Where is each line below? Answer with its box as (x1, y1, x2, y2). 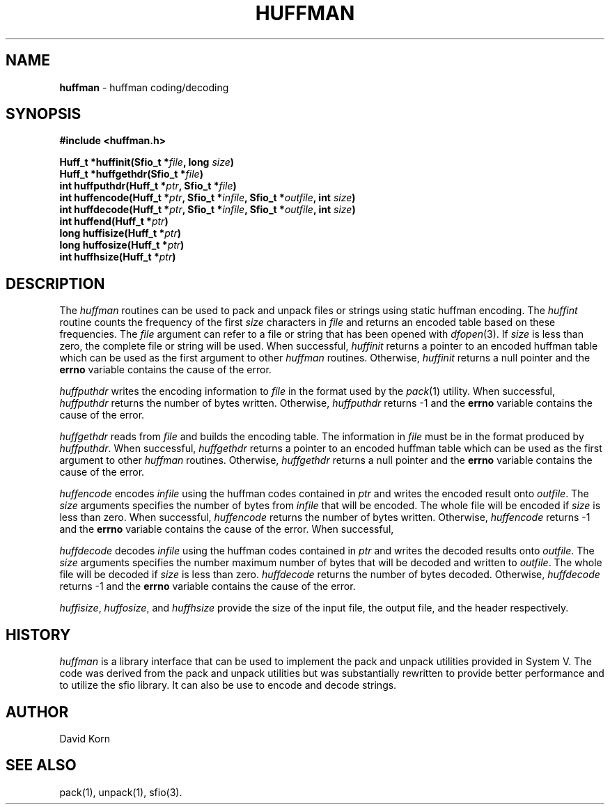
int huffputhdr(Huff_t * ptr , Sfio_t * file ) (59, 180, 237, 192)
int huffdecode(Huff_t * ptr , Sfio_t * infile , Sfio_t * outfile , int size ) (59, 203, 356, 216)
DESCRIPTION (6, 274, 105, 293)
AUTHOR (6, 703, 69, 721)
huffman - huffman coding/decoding (59, 81, 229, 93)
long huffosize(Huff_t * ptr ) (59, 239, 185, 251)
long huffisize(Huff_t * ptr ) (59, 227, 182, 240)
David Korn (59, 732, 110, 745)
